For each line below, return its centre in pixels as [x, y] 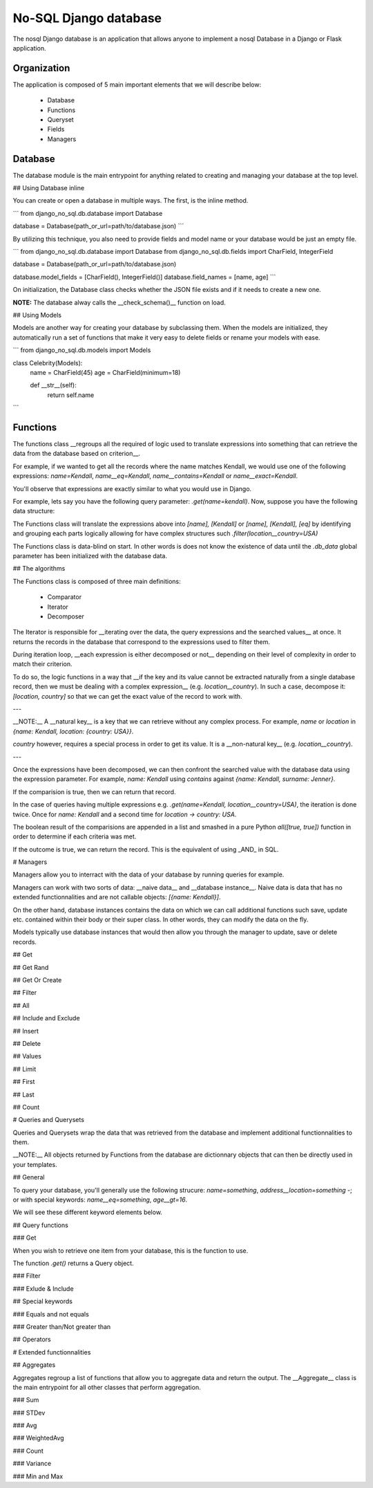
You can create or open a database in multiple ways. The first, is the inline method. [131, 201]
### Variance [32, 1464]
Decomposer [66, 616]
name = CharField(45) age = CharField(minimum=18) [105, 372]
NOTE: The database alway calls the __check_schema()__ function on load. [119, 302]
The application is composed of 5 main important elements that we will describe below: [137, 84]
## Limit [25, 1069]
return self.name [71, 395]
